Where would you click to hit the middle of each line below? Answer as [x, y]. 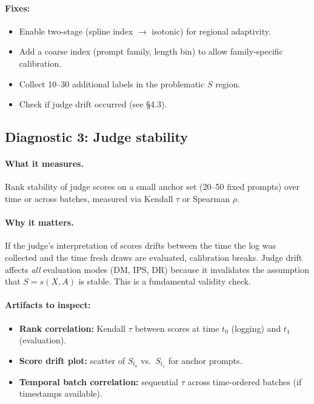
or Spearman [206, 198]
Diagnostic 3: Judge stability [96, 137]
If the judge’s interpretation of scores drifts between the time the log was [140, 245]
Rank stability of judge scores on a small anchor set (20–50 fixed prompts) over [152, 187]
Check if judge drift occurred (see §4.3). [93, 104]
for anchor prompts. [205, 360]
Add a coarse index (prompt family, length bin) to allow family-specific [151, 51]
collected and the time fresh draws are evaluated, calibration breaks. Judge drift [154, 257]
